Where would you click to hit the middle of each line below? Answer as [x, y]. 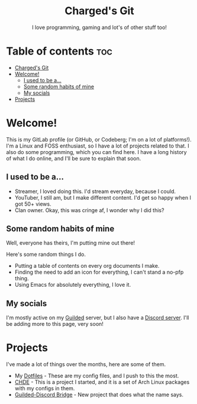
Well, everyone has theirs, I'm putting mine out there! [70, 243]
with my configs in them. [45, 389]
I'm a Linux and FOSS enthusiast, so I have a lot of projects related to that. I [98, 146]
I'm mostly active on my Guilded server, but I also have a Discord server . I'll [98, 318]
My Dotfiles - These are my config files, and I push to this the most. [97, 376]
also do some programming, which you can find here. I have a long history [97, 152]
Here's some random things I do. [46, 254]
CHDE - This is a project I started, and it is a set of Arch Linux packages [102, 382]
